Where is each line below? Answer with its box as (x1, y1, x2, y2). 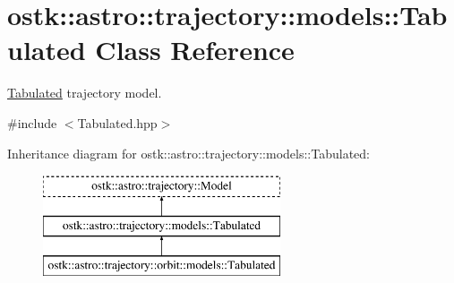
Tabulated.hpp (77, 113, 158, 132)
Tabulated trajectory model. (7, 83, 162, 102)
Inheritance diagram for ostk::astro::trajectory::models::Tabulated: (7, 143, 370, 162)
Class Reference (95, 31, 295, 68)
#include (7, 113, 57, 132)
